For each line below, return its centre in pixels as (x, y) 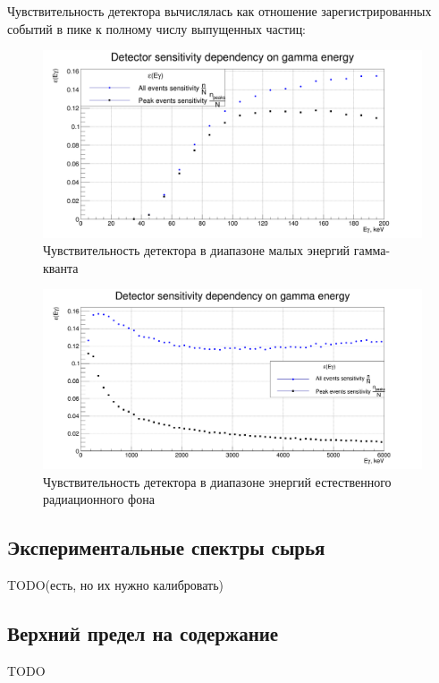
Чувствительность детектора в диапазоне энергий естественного (217, 481)
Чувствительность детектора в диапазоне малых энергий (197, 250)
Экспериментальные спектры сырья (166, 547)
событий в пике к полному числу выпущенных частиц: (157, 28)
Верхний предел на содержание (143, 633)
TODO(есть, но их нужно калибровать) (116, 585)
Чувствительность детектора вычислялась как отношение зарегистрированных (219, 11)
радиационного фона (99, 499)
